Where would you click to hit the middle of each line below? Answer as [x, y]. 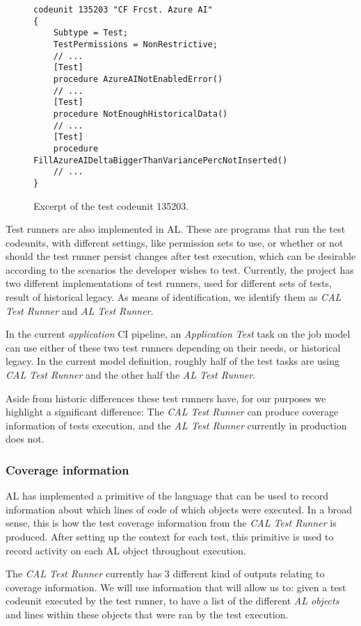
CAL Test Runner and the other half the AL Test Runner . [131, 375]
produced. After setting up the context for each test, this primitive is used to [170, 536]
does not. [25, 439]
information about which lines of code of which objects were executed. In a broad [179, 509]
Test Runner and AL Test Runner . [80, 310]
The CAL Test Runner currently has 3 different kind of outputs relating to [165, 574]
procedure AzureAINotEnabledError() [138, 79]
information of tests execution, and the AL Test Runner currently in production [176, 425]
